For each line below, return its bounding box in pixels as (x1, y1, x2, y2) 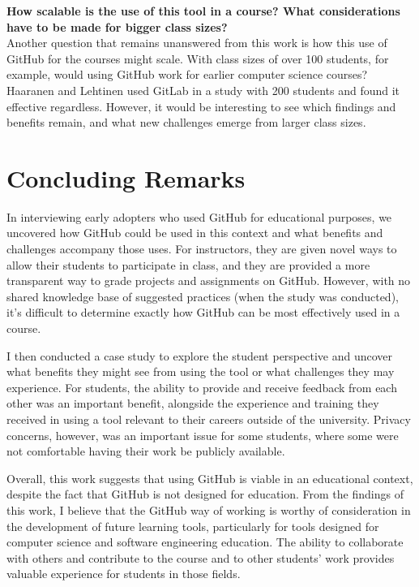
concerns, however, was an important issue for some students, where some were (6, 426, 399, 443)
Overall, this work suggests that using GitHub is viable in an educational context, (6, 469, 413, 486)
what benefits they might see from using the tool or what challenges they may (6, 363, 395, 380)
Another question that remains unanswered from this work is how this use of (6, 34, 387, 51)
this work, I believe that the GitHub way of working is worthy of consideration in (6, 501, 411, 518)
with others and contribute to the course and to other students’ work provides (6, 549, 395, 566)
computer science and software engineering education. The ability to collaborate (6, 533, 404, 550)
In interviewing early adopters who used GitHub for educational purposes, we (6, 208, 392, 225)
